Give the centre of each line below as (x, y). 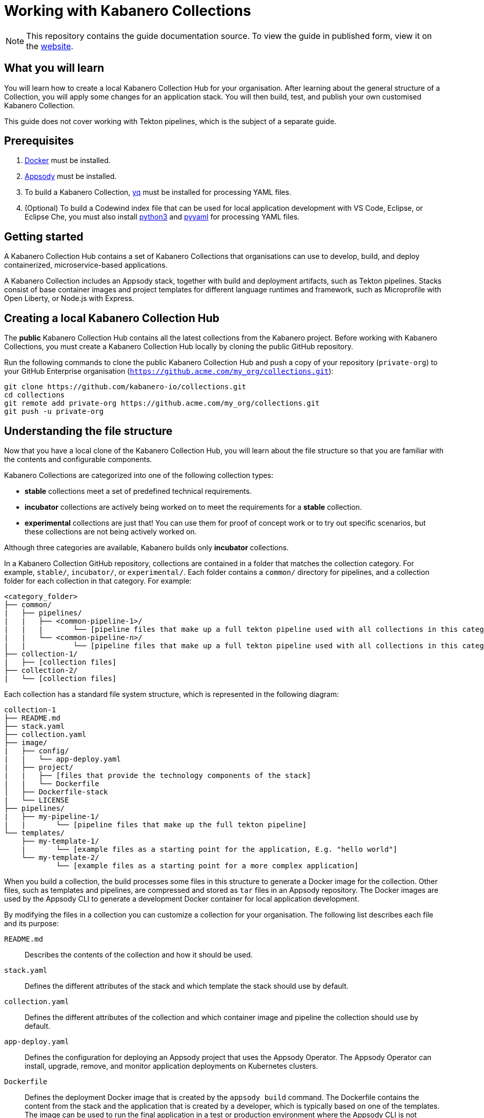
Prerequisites (39, 141)
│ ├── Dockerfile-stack (56, 792)
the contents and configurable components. (78, 459)
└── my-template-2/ (60, 857)
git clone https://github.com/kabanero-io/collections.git (125, 387)
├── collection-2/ (41, 670)
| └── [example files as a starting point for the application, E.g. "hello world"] (209, 849)
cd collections (35, 395)
